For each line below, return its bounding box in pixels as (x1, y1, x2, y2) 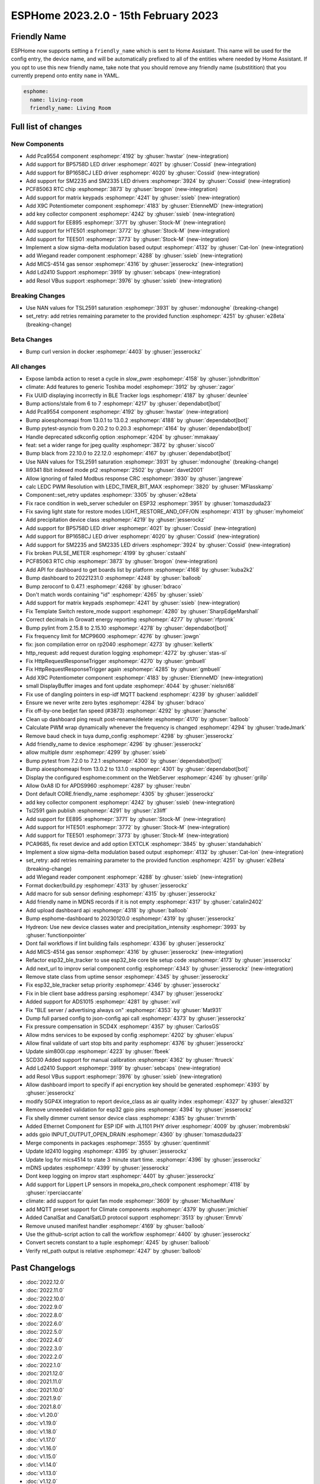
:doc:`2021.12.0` (25, 1370, 65, 1377)
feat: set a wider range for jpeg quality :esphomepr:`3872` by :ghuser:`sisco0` (25, 441, 216, 448)
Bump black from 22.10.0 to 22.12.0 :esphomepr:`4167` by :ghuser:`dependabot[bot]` (25, 450, 232, 457)
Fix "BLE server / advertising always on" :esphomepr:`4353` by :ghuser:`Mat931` (25, 1006, 223, 1013)
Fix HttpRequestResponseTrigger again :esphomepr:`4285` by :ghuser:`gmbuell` (25, 665, 222, 673)
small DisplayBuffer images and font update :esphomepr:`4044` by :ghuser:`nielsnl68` (25, 683, 236, 690)
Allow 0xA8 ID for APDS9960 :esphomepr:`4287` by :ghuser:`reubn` (25, 782, 192, 789)
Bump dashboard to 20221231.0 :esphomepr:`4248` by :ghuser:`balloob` (25, 575, 203, 582)
